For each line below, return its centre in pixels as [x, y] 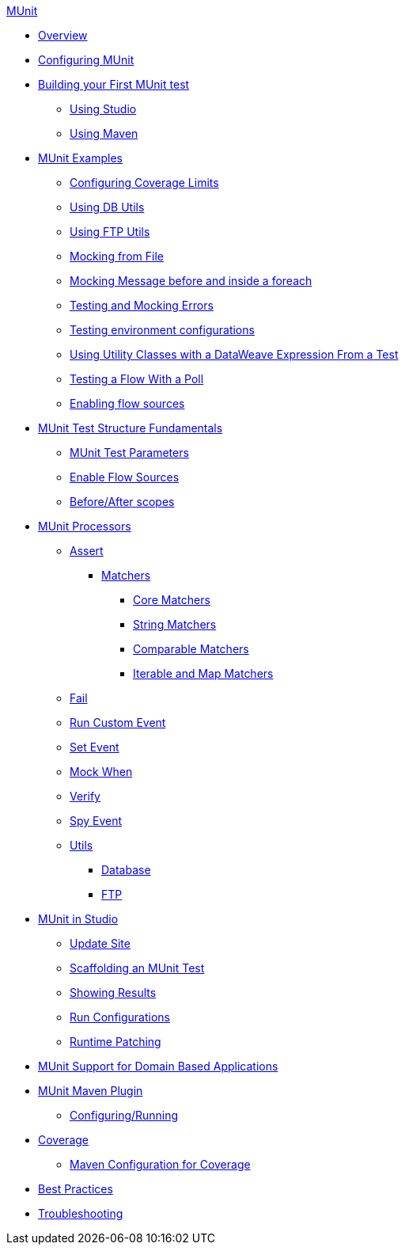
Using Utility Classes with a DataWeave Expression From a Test [234, 354]
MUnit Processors [85, 526]
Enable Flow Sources [125, 477]
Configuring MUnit [86, 60]
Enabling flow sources [127, 403]
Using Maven [104, 133]
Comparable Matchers [191, 649]
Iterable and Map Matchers [203, 673]
